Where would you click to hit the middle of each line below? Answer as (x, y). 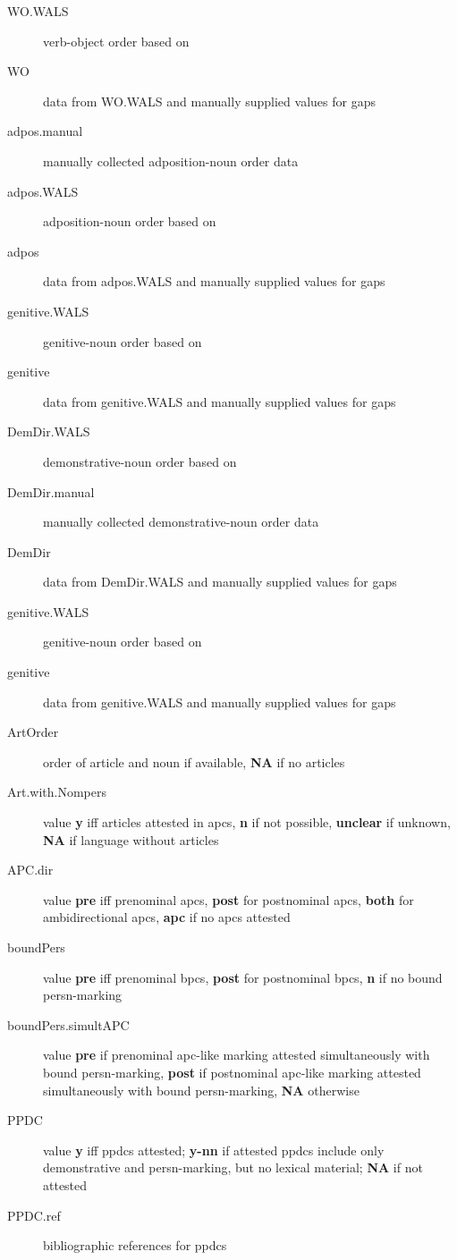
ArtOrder (33, 732)
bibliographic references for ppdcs (135, 1245)
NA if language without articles (131, 839)
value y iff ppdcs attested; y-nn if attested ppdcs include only (214, 1150)
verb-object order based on (116, 41)
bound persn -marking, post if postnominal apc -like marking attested (232, 1072)
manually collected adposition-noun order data (171, 161)
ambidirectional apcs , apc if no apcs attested (167, 917)
